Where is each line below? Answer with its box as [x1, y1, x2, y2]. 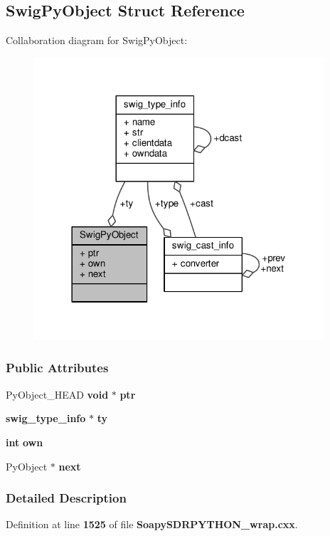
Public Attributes [6, 359, 109, 377]
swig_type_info [6, 411, 86, 426]
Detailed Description [6, 489, 127, 507]
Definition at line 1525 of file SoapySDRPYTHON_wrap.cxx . [6, 517, 298, 532]
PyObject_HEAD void [6, 387, 109, 401]
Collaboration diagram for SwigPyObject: [6, 33, 188, 48]
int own [6, 434, 43, 449]
